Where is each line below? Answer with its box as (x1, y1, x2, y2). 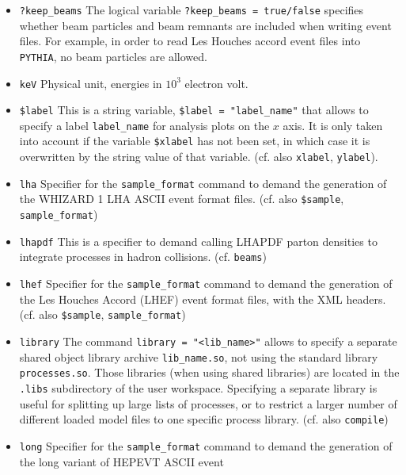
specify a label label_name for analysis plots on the (19, 117, 270, 133)
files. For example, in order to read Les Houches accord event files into (19, 33, 361, 49)
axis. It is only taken (283, 117, 383, 133)
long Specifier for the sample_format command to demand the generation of (19, 437, 393, 454)
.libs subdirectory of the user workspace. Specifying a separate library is (19, 379, 378, 396)
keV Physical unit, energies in (19, 75, 162, 91)
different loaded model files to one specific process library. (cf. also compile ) (19, 411, 389, 427)
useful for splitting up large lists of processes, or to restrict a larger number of (19, 395, 397, 412)
